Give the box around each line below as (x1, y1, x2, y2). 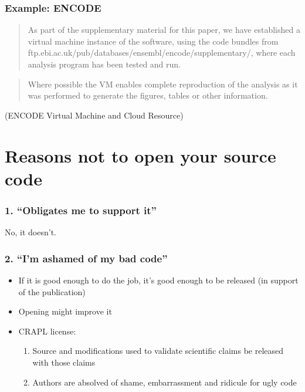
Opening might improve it (18, 305, 112, 317)
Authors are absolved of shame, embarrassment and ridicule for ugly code (32, 376, 297, 388)
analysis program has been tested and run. (28, 58, 181, 70)
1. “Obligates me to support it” (5, 202, 157, 217)
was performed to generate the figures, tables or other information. (28, 89, 268, 102)
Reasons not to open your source (5, 143, 276, 167)
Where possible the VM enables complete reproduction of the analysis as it (28, 77, 298, 90)
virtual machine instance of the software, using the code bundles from (28, 35, 279, 47)
